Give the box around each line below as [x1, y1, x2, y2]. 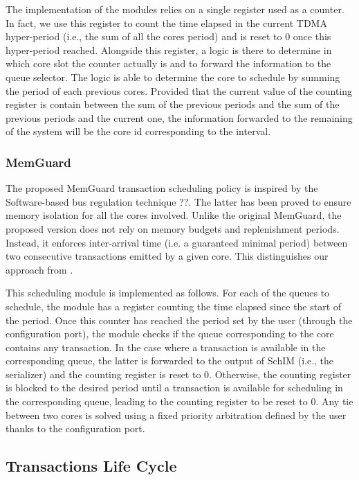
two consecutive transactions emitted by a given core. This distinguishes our [6, 249, 329, 263]
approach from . [6, 262, 73, 276]
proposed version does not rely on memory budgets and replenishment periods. [6, 221, 340, 235]
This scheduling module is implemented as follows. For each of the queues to [6, 285, 330, 300]
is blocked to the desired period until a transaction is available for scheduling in [6, 380, 343, 395]
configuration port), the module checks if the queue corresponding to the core [6, 326, 334, 341]
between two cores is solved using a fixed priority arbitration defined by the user [6, 407, 347, 422]
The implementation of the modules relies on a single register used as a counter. [6, 2, 344, 16]
